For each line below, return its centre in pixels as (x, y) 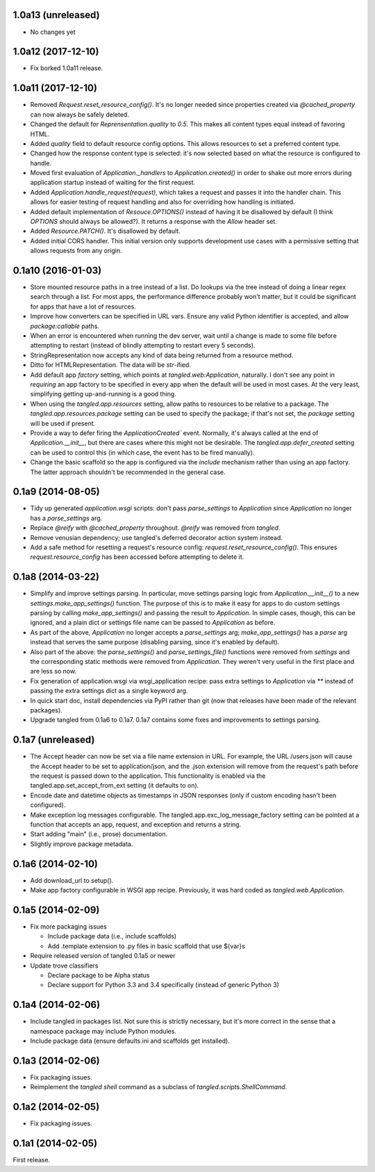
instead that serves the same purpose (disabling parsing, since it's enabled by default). (155, 642)
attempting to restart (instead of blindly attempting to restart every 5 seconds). (143, 345)
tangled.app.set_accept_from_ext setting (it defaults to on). (115, 786)
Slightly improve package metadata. (82, 844)
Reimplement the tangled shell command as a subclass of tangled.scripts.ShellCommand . (159, 1087)
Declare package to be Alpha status (99, 975)
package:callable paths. (65, 326)
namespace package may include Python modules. (103, 1031)
